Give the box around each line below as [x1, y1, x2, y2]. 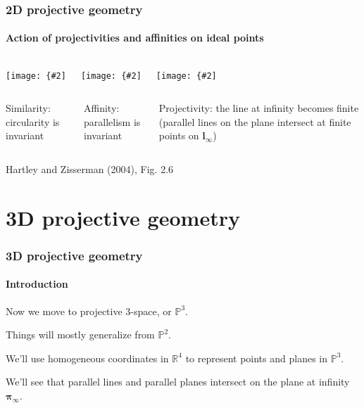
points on [158, 128, 199, 143]
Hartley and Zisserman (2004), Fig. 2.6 [6, 162, 174, 177]
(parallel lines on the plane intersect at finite [158, 114, 351, 129]
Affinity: [84, 101, 120, 115]
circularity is [6, 114, 60, 129]
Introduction [6, 276, 68, 291]
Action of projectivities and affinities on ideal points [6, 30, 264, 45]
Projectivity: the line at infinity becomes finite [158, 101, 359, 115]
